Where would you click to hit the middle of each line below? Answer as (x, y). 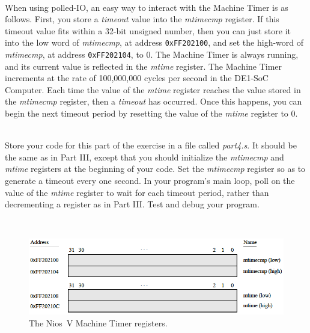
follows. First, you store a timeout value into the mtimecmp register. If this (142, 19)
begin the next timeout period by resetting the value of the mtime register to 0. (151, 113)
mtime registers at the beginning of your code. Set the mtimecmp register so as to (155, 169)
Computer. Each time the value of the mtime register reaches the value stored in (153, 89)
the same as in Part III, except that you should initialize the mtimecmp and (144, 157)
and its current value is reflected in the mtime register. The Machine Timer (144, 66)
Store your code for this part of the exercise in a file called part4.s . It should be (151, 145)
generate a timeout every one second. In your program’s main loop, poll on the (150, 181)
